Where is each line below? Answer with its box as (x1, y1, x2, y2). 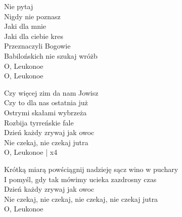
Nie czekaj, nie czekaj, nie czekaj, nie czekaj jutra (4, 193, 158, 204)
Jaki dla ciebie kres (4, 30, 63, 41)
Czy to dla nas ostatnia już (4, 97, 88, 108)
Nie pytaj (4, 1, 33, 11)
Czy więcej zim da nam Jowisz (4, 87, 99, 98)
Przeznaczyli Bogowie (4, 40, 71, 51)
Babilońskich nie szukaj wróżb (4, 50, 98, 61)
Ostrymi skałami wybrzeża (4, 107, 87, 117)
